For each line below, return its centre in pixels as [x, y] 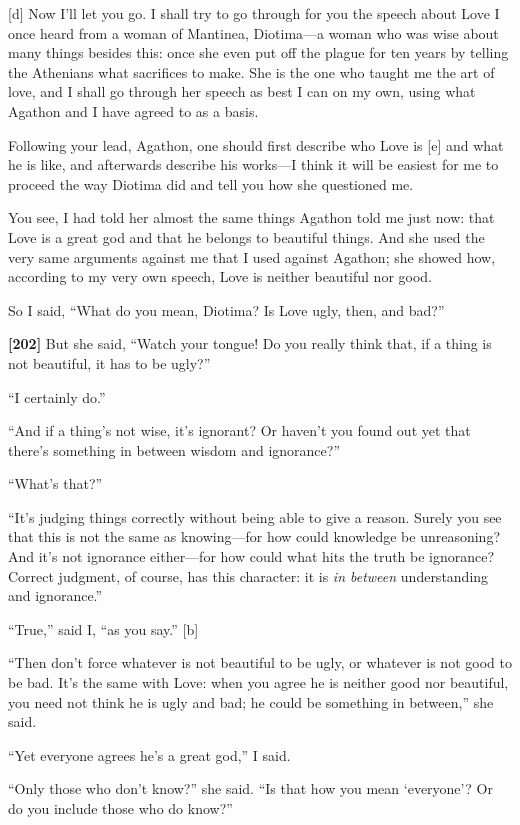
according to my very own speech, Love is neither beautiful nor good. [220, 276]
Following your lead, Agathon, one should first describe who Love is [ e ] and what [256, 144]
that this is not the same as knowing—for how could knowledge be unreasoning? [254, 536]
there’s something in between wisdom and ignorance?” [174, 449]
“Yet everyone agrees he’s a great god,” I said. [149, 754]
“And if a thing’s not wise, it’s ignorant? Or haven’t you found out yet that [239, 430]
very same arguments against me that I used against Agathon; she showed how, [252, 256]
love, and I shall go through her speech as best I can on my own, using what [242, 91]
